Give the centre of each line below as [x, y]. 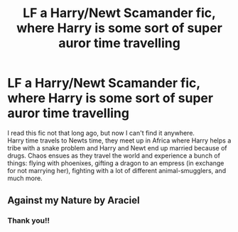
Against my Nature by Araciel [74, 200]
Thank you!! [28, 221]
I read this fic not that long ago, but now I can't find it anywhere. [101, 133]
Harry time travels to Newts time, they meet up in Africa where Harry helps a [119, 140]
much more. [25, 178]
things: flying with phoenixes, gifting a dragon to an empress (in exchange [116, 163]
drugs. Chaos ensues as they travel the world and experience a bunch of [114, 155]
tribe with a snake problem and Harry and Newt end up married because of [117, 148]
